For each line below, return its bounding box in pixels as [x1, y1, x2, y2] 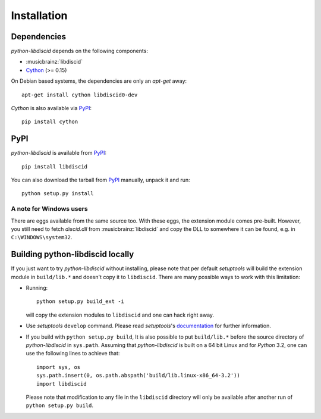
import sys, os [36, 364, 81, 370]
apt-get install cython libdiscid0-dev [21, 91, 138, 98]
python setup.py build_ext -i [36, 298, 125, 305]
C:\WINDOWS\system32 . [11, 234, 73, 241]
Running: [26, 284, 48, 292]
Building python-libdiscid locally [11, 249, 134, 259]
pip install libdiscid [21, 163, 88, 170]
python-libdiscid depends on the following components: [11, 48, 149, 55]
